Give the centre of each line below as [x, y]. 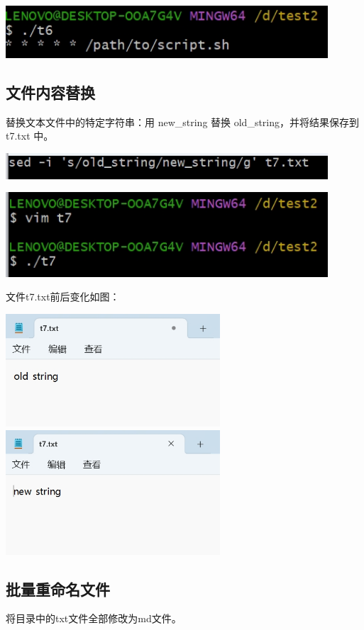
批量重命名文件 [58, 589]
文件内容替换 [50, 92]
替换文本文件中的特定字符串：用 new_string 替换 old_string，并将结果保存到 [183, 122]
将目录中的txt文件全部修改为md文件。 [94, 618]
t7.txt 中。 [30, 136]
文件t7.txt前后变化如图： [63, 297]
